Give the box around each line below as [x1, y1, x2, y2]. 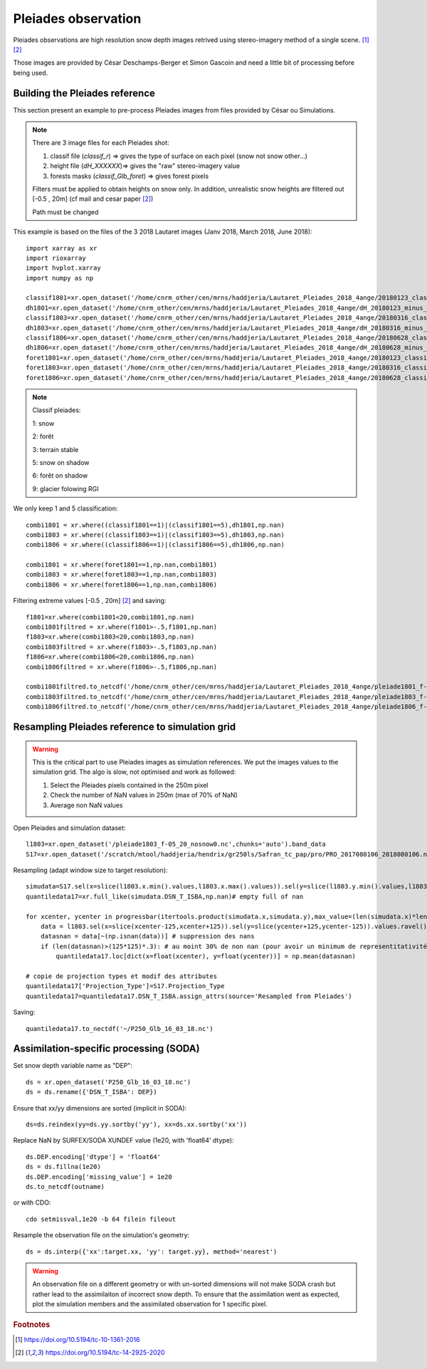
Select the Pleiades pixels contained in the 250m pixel [50, 780, 209, 790]
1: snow [32, 419, 55, 427]
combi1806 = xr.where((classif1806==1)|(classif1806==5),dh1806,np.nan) [26, 541, 285, 549]
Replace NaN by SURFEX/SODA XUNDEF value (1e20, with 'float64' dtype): [13, 1136, 234, 1145]
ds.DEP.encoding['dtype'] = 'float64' [26, 1153, 162, 1160]
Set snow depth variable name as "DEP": [13, 1061, 133, 1070]
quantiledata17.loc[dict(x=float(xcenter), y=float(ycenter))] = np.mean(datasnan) [56, 953, 356, 960]
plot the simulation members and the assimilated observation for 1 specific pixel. [32, 1300, 268, 1308]
